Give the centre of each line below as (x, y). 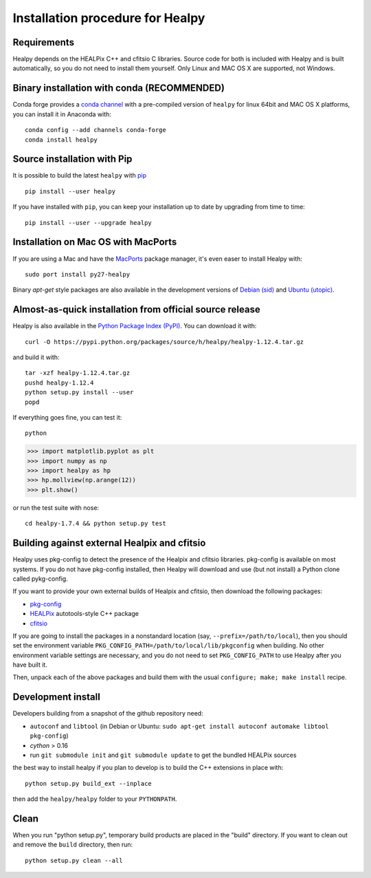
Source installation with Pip (72, 159)
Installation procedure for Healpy (109, 18)
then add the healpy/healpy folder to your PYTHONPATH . (95, 799)
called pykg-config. (40, 579)
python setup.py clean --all (74, 860)
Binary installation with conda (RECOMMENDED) (119, 88)
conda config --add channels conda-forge (95, 130)
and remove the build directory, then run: (73, 845)
